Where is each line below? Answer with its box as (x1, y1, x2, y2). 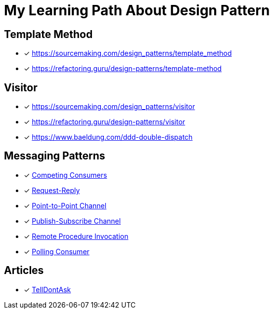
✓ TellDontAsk (24, 285, 71, 294)
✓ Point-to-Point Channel (24, 201, 107, 210)
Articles (4, 264, 44, 277)
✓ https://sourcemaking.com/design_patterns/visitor (24, 102, 195, 111)
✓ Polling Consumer (24, 247, 90, 256)
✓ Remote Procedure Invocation (24, 232, 129, 240)
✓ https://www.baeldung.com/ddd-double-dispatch (24, 133, 193, 142)
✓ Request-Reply (24, 186, 80, 195)
